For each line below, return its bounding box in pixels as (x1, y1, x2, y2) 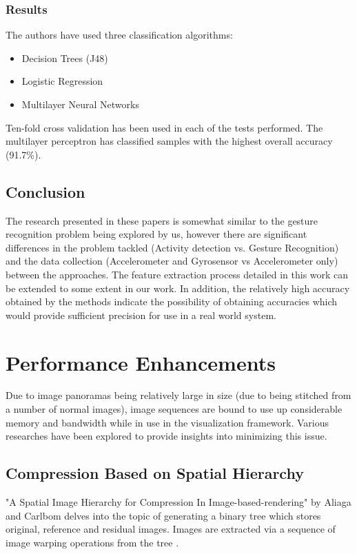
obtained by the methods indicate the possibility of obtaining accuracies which (6, 294, 338, 309)
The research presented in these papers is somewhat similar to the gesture (6, 213, 318, 227)
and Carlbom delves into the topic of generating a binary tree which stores (6, 508, 321, 522)
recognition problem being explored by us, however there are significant (6, 227, 307, 241)
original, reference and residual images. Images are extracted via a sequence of (6, 522, 336, 536)
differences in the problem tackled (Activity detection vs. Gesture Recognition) (6, 240, 339, 254)
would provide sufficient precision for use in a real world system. (6, 307, 276, 322)
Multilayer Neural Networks (21, 97, 139, 111)
